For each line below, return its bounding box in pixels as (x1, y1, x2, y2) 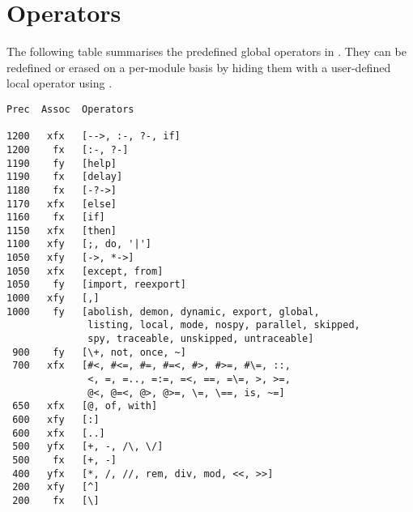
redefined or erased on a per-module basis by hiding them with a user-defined (6, 58, 391, 75)
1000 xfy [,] (6, 292, 100, 305)
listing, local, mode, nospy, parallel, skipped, (87, 319, 360, 331)
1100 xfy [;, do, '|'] (6, 238, 151, 250)
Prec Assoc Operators (6, 103, 134, 115)
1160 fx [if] (6, 211, 105, 224)
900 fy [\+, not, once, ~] (12, 346, 186, 358)
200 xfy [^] (12, 481, 100, 493)
